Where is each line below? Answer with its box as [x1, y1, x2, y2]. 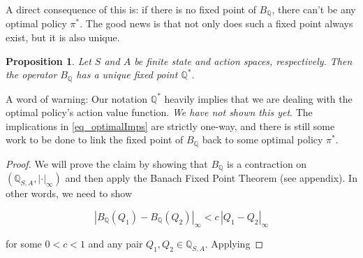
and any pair [88, 236, 143, 250]
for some [6, 236, 42, 250]
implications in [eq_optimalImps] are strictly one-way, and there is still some [6, 118, 335, 133]
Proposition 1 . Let [6, 53, 91, 68]
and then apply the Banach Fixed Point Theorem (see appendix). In [65, 171, 357, 185]
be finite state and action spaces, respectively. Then [134, 53, 353, 68]
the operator [6, 67, 57, 82]
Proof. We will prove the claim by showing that [6, 156, 208, 171]
